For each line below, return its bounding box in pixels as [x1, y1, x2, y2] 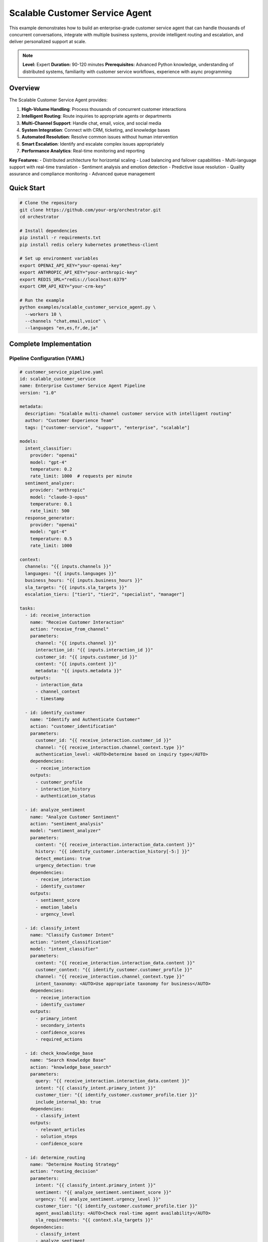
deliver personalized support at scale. [9, 39, 86, 45]
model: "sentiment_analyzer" [30, 828, 101, 834]
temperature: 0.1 [30, 501, 72, 507]
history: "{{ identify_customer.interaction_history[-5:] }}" [35, 849, 190, 854]
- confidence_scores [35, 1029, 85, 1035]
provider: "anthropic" [30, 487, 85, 493]
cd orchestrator [19, 214, 60, 220]
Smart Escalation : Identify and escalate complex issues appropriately [21, 141, 164, 147]
